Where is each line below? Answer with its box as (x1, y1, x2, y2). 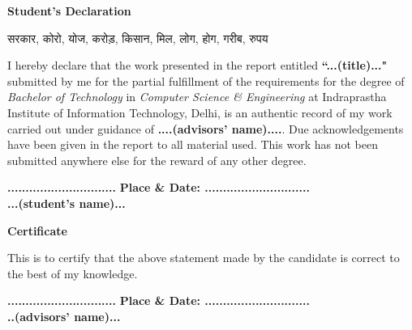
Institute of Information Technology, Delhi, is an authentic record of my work (7, 104, 393, 121)
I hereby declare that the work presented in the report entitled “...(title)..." (7, 57, 388, 74)
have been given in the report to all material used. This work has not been (7, 136, 378, 153)
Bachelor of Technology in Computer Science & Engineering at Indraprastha (7, 88, 387, 105)
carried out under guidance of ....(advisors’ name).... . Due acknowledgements (7, 120, 404, 137)
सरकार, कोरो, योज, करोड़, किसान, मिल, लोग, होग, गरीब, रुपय (7, 29, 268, 46)
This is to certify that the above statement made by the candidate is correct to (7, 249, 400, 266)
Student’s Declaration (7, 2, 131, 19)
